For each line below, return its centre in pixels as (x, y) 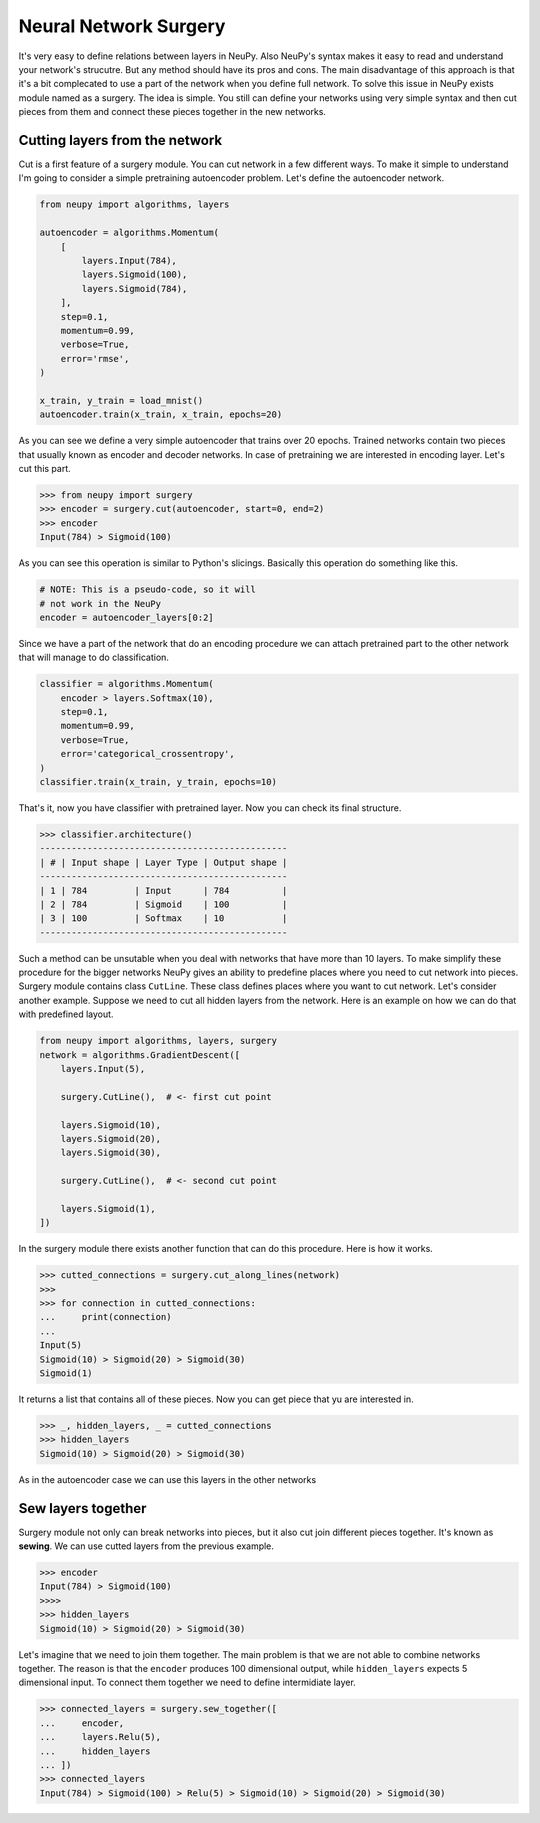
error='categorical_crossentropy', (147, 754)
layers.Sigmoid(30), (111, 1153)
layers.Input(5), (103, 1069)
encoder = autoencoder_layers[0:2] (126, 617)
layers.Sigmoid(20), (111, 1138)
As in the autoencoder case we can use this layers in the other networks (167, 1479)
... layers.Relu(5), (100, 1737)
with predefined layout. (66, 1014)
